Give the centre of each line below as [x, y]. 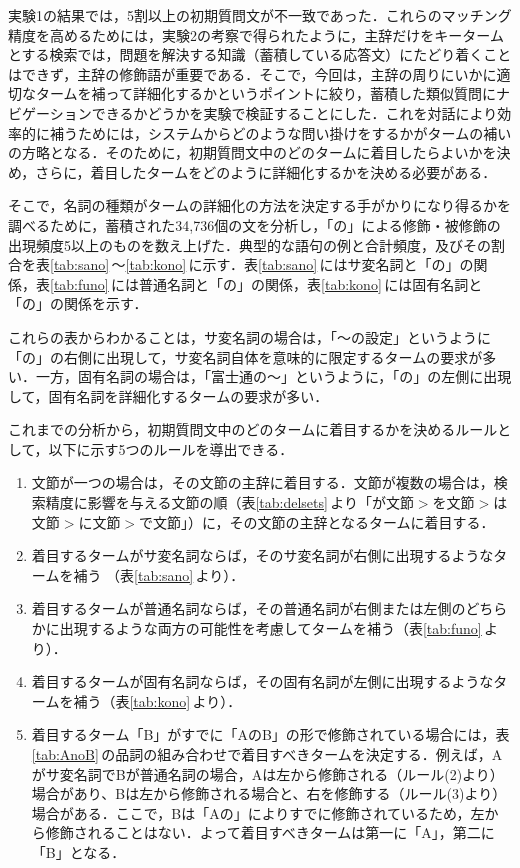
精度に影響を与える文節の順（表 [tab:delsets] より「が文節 [229, 502]
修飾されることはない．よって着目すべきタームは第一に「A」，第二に [270, 832]
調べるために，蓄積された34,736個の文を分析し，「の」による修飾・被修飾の [254, 224]
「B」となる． [78, 851]
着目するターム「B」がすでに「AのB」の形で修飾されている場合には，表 [270, 734]
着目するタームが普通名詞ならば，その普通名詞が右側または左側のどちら [269, 608]
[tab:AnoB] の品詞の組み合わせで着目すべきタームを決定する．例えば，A [267, 754]
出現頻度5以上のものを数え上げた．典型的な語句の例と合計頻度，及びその [249, 244]
